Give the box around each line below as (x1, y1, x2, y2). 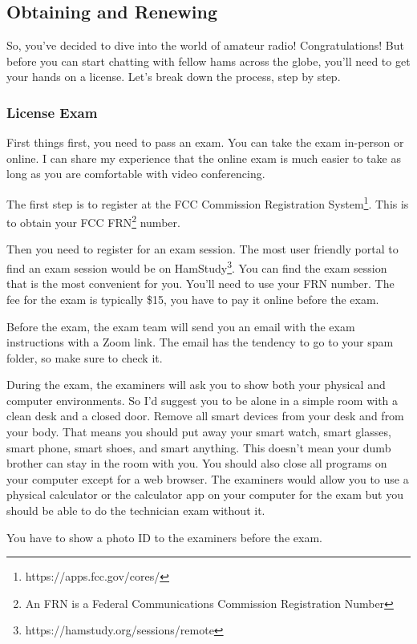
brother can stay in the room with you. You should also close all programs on (6, 455, 387, 472)
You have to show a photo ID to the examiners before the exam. (6, 529, 322, 545)
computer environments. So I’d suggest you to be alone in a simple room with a (6, 391, 399, 408)
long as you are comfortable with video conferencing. (6, 165, 265, 182)
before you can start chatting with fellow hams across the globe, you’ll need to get (6, 52, 411, 69)
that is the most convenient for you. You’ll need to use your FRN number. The (6, 275, 395, 292)
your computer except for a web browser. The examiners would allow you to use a (6, 470, 409, 487)
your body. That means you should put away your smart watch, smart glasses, (6, 423, 391, 440)
